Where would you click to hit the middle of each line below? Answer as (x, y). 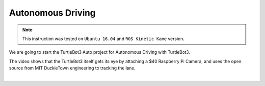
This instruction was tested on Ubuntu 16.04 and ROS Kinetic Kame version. (103, 39)
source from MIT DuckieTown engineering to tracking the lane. (72, 68)
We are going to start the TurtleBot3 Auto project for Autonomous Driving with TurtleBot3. (100, 52)
